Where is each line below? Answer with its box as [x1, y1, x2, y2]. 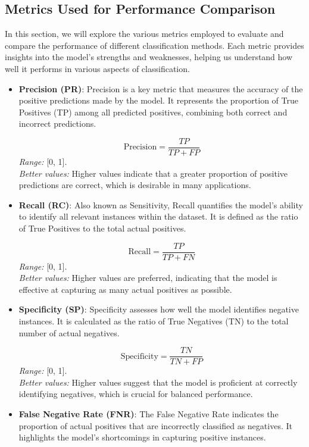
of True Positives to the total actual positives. [18, 221, 186, 234]
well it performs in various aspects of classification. [5, 62, 190, 74]
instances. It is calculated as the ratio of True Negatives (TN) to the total [18, 315, 289, 327]
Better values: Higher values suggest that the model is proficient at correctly [18, 376, 298, 388]
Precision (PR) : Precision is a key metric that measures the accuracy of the [18, 82, 303, 95]
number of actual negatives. [18, 326, 120, 339]
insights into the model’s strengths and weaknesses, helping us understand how [5, 51, 293, 63]
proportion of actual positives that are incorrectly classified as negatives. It [18, 419, 292, 432]
